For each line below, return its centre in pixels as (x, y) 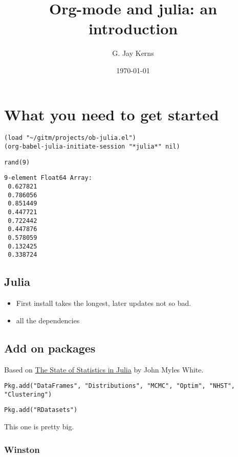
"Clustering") (28, 394)
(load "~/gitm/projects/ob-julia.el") (70, 138)
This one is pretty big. (39, 427)
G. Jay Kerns (133, 53)
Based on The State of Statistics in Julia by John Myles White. (104, 369)
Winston (22, 449)
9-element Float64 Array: (48, 178)
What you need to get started (112, 114)
